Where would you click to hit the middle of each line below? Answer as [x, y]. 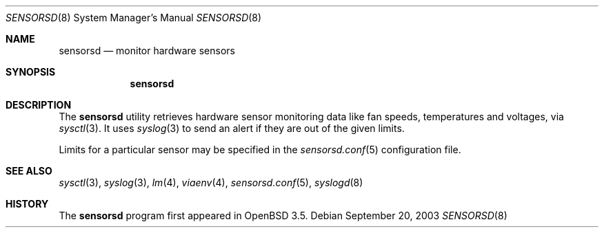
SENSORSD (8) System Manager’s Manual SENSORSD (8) [134, 18]
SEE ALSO [29, 171]
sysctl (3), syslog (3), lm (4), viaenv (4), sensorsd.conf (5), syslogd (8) [211, 182]
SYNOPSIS [31, 72]
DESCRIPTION [39, 105]
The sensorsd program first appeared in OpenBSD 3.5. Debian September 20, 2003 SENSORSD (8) [283, 215]
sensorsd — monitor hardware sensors [147, 51]
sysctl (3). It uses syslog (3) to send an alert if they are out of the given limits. [232, 128]
